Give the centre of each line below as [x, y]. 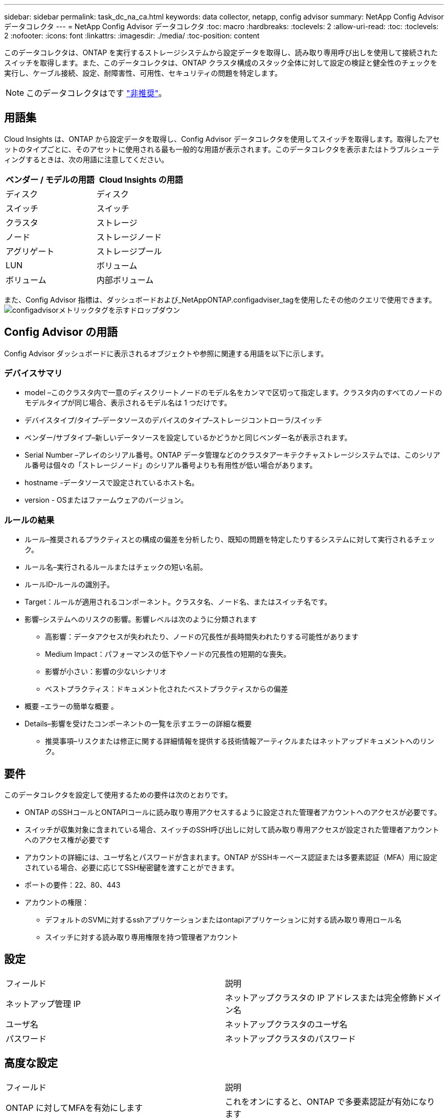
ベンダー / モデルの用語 [50, 179]
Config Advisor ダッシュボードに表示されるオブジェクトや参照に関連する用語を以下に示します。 [166, 353]
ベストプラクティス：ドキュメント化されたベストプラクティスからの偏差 [166, 689]
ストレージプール [129, 251]
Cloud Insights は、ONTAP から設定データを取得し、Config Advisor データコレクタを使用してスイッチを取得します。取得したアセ [222, 139]
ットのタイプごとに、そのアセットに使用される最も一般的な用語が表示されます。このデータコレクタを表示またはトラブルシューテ [222, 149]
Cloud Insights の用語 [141, 179]
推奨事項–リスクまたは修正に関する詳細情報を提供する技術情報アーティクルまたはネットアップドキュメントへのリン [240, 741]
